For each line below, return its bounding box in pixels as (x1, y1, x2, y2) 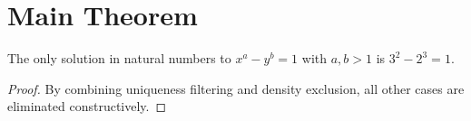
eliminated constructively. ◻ (7, 97, 167, 116)
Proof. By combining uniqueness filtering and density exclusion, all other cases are (7, 79, 465, 98)
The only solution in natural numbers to (7, 49, 231, 68)
